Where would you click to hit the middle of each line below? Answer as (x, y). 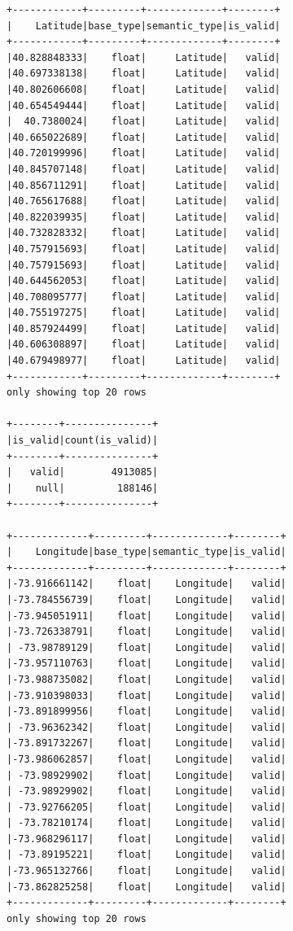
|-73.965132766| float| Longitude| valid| (146, 871)
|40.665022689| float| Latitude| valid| (144, 137)
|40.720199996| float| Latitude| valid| (144, 153)
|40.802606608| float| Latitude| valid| (144, 89)
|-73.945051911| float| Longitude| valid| (146, 616)
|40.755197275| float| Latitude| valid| (144, 313)
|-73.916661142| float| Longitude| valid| (146, 584)
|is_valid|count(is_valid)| (83, 441)
